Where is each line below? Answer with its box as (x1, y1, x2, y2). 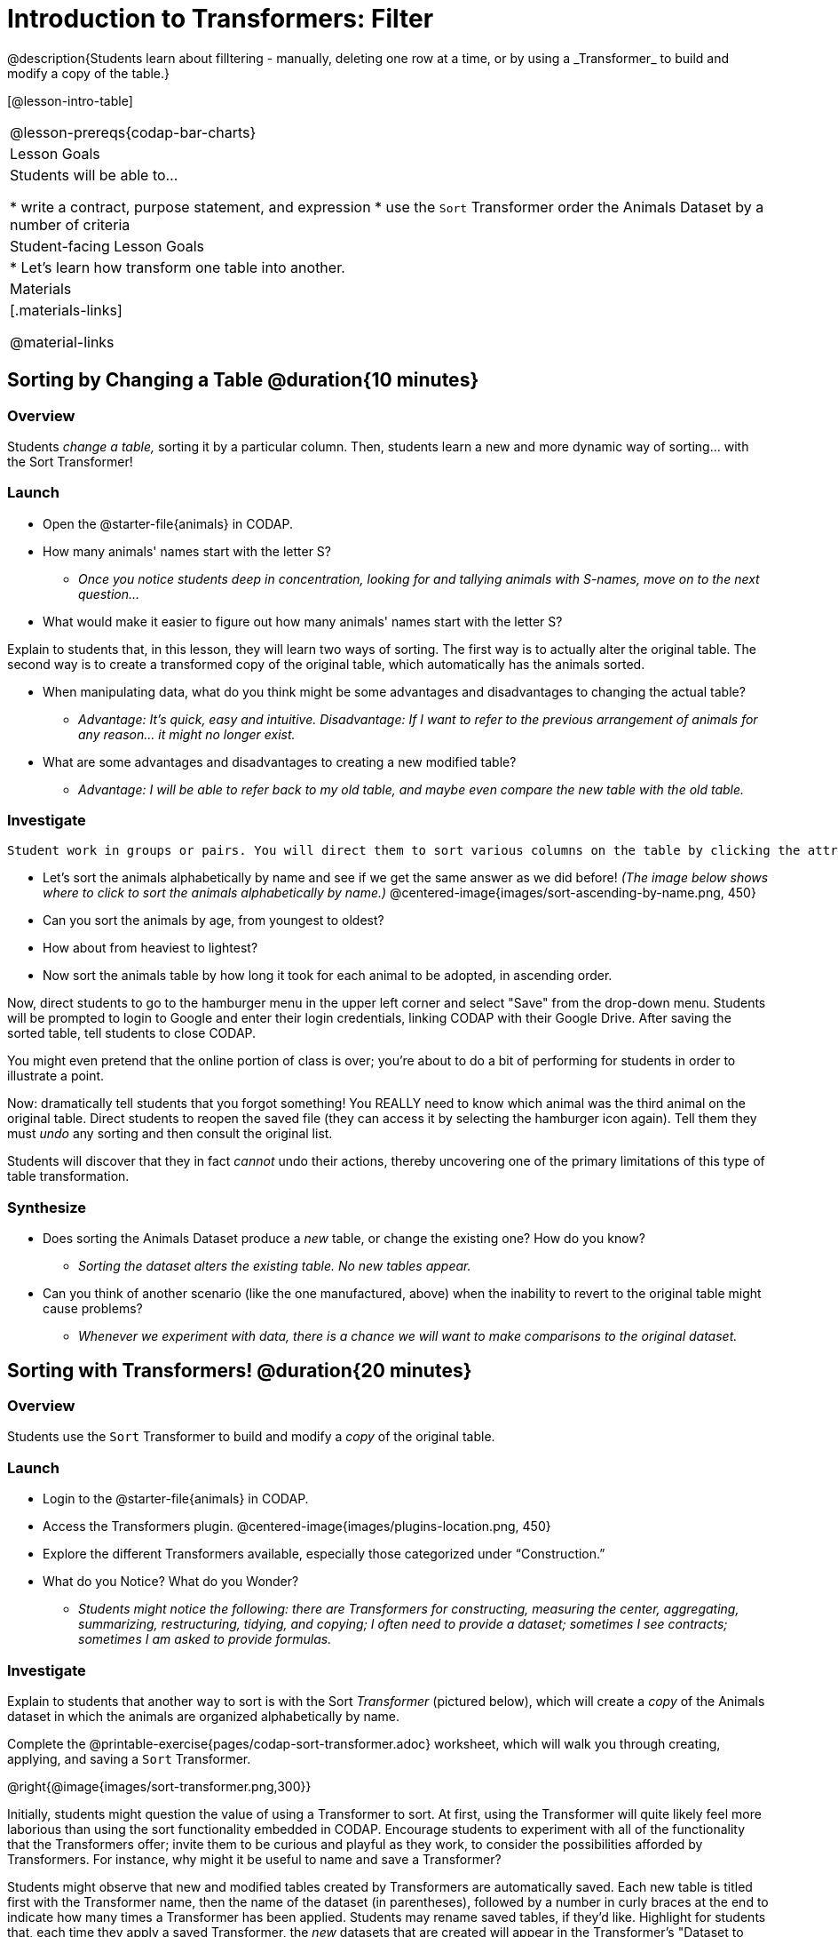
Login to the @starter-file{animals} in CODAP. (43, 1491, 309, 1507)
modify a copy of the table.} (7, 65, 170, 81)
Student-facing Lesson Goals (10, 236, 205, 255)
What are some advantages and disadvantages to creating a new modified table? (43, 753, 517, 769)
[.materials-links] (10, 300, 123, 319)
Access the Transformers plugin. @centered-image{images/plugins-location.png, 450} (43, 1519, 551, 1534)
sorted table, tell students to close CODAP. (7, 1025, 257, 1041)
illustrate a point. (7, 1068, 105, 1084)
